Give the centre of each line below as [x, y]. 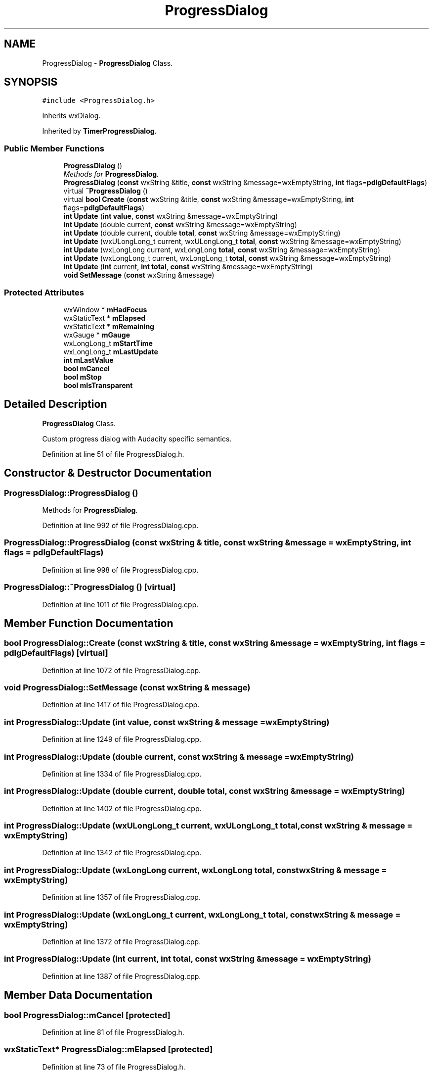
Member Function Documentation [89, 623]
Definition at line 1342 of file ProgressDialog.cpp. [122, 853]
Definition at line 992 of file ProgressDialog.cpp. [120, 525]
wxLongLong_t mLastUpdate [111, 351]
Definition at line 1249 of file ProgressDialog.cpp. [122, 739]
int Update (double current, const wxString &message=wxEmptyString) [180, 225]
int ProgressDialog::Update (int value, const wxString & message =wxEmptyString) [167, 722]
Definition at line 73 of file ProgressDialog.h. [114, 1067]
